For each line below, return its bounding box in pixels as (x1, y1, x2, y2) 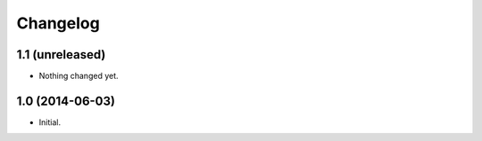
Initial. (38, 116, 62, 128)
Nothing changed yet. (38, 71, 120, 82)
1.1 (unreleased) (16, 47, 106, 62)
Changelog (16, 13, 100, 33)
